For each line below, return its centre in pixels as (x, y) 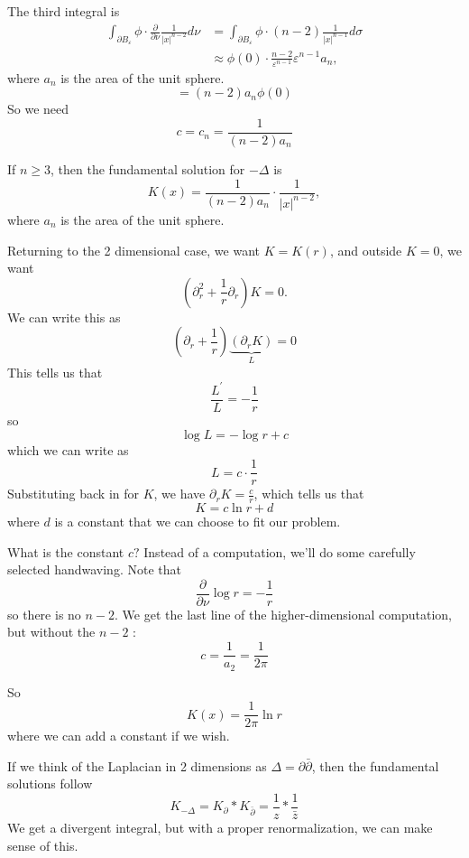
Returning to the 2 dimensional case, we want (133, 250)
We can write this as (64, 317)
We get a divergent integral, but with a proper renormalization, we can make (220, 828)
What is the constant (66, 551)
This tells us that (55, 372)
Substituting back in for (73, 494)
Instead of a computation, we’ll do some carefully (280, 551)
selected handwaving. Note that (94, 569)
